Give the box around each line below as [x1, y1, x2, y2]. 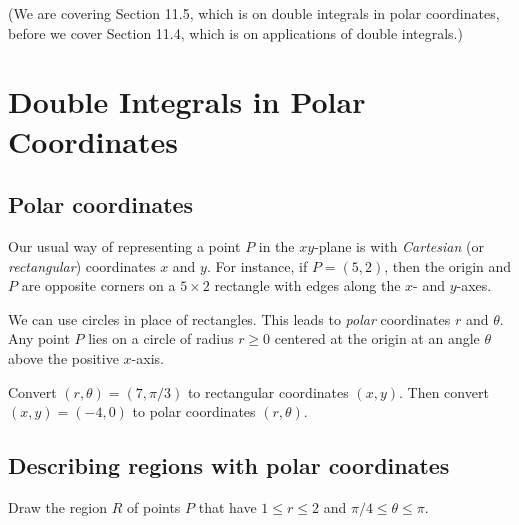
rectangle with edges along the [214, 275, 401, 296]
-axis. [131, 347, 164, 368]
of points [127, 496, 181, 517]
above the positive [8, 347, 119, 368]
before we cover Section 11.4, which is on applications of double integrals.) [8, 22, 463, 43]
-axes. [456, 275, 492, 296]
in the [258, 235, 295, 256]
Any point [8, 328, 70, 349]
